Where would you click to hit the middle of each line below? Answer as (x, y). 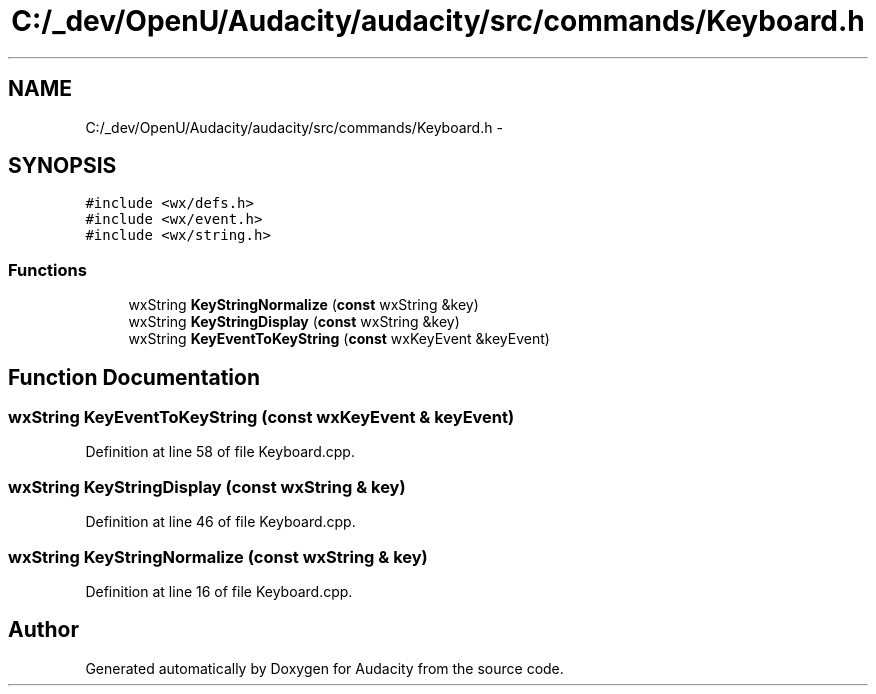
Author (43, 630)
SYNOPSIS (62, 166)
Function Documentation (134, 377)
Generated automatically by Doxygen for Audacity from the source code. (324, 668)
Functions (47, 269)
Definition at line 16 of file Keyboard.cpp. (219, 591)
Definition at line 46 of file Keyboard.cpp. (220, 522)
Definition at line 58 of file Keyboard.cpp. (220, 452)
